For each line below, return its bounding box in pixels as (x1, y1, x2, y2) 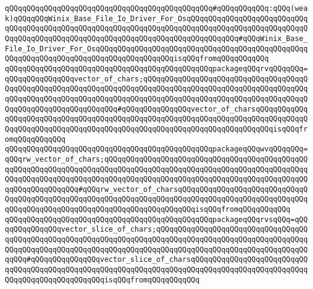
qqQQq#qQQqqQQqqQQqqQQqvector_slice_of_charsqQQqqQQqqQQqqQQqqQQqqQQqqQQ (5, 255, 308, 264)
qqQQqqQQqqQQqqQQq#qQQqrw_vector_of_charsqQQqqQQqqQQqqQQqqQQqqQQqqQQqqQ (5, 185, 308, 194)
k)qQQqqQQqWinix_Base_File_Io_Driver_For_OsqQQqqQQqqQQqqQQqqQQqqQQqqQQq (5, 14, 308, 23)
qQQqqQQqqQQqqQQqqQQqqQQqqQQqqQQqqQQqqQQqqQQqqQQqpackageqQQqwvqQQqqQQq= (5, 145, 308, 154)
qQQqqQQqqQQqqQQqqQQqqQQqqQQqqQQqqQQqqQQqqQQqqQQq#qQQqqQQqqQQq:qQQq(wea (5, 4, 308, 13)
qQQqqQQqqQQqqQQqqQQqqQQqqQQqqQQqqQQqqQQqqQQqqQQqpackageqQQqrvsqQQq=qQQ (5, 215, 308, 224)
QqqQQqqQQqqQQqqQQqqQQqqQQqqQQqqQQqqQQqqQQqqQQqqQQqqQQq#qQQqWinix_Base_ (5, 34, 308, 43)
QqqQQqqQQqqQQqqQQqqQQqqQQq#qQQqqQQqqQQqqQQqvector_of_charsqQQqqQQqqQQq (5, 104, 308, 113)
